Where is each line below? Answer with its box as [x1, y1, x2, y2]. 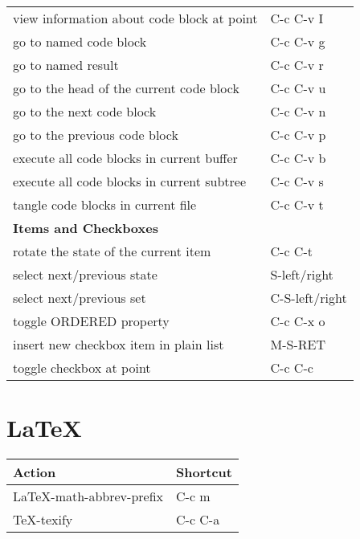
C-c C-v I [270, 9, 324, 27]
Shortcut [176, 463, 232, 482]
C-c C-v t [270, 195, 324, 214]
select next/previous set [13, 288, 146, 307]
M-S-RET [270, 335, 325, 353]
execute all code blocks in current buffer [13, 149, 238, 167]
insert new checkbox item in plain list [13, 335, 224, 353]
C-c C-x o [270, 312, 325, 330]
